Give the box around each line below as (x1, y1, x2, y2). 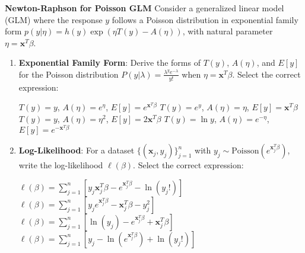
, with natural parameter (182, 25, 273, 37)
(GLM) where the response (5, 13, 103, 25)
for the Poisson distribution (18, 68, 119, 80)
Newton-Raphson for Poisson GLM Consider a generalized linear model (5, 2, 284, 14)
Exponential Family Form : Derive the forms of (18, 56, 201, 69)
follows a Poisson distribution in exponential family (112, 13, 298, 25)
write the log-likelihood (18, 159, 103, 171)
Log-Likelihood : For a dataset (18, 144, 135, 156)
